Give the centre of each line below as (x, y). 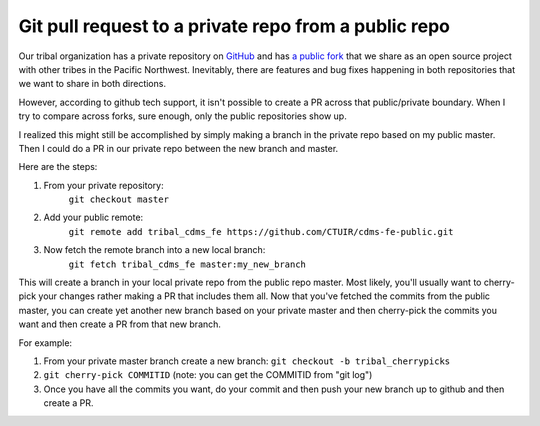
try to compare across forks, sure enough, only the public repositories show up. (182, 116)
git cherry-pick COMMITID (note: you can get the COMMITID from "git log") (208, 375)
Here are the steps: (58, 167)
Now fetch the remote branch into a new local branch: (154, 250)
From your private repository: (103, 185)
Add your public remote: (93, 217)
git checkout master (119, 199)
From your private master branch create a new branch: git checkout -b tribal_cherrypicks (246, 361)
